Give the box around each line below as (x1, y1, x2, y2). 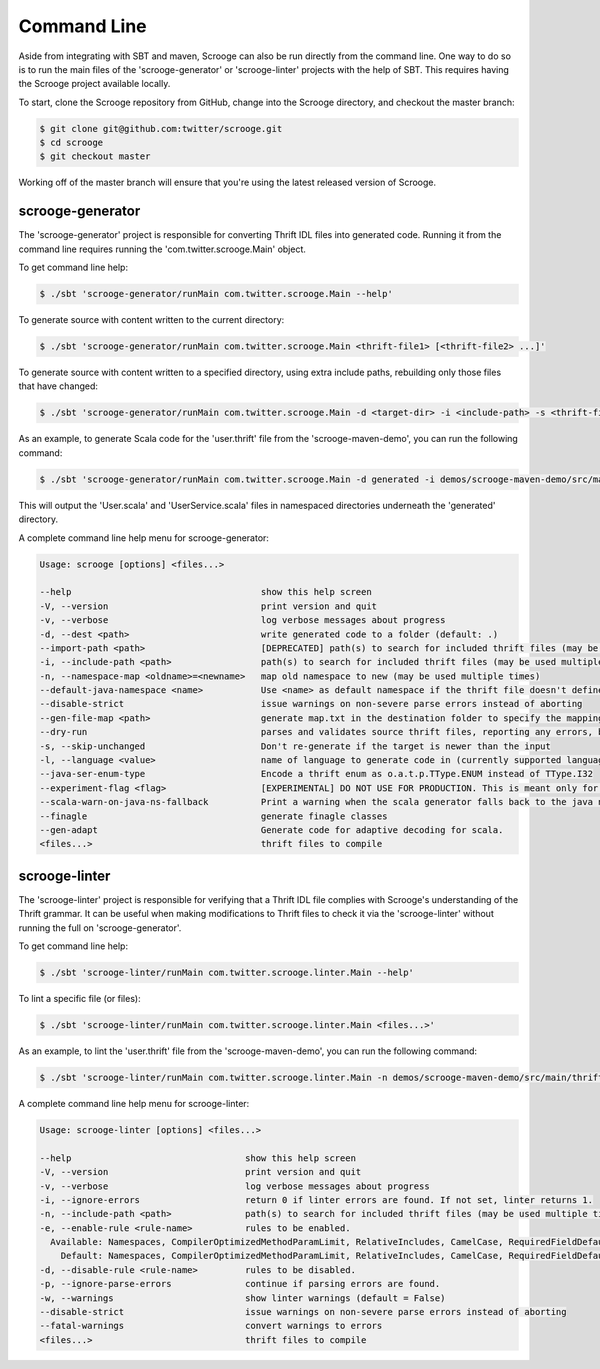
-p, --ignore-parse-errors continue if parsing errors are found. (39, 1278, 441, 1290)
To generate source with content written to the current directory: (18, 314, 285, 326)
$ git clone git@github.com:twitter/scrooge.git (39, 123, 283, 134)
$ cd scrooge (39, 137, 104, 149)
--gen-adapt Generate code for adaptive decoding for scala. (39, 825, 504, 835)
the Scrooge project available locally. (18, 78, 171, 90)
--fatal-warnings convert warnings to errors (39, 1320, 383, 1332)
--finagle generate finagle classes (39, 810, 388, 822)
